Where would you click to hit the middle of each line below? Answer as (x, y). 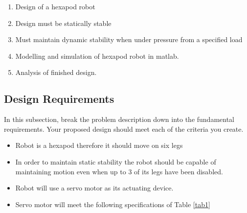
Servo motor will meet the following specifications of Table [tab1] (113, 204)
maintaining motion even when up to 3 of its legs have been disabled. (119, 171)
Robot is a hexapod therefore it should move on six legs (99, 145)
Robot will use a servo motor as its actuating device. (94, 188)
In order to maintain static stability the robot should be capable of (116, 161)
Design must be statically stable (63, 23)
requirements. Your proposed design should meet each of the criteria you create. (124, 129)
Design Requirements (59, 99)
